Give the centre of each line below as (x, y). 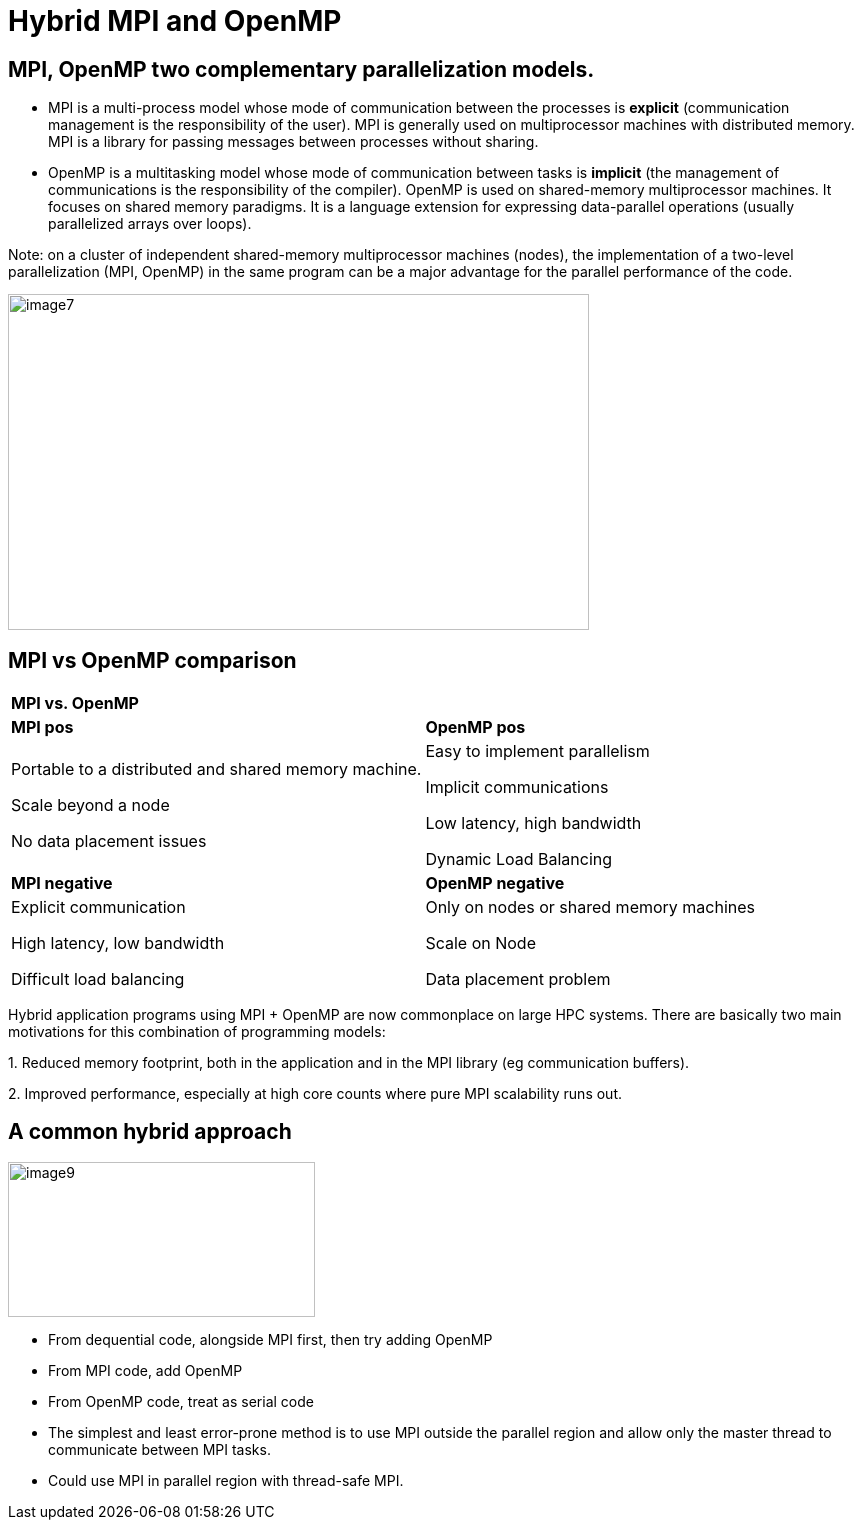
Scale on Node (480, 943)
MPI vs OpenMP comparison (152, 660)
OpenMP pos (475, 727)
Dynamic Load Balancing (519, 859)
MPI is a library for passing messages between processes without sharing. (293, 142)
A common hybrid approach (150, 1132)
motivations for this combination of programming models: (197, 1032)
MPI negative (62, 883)
